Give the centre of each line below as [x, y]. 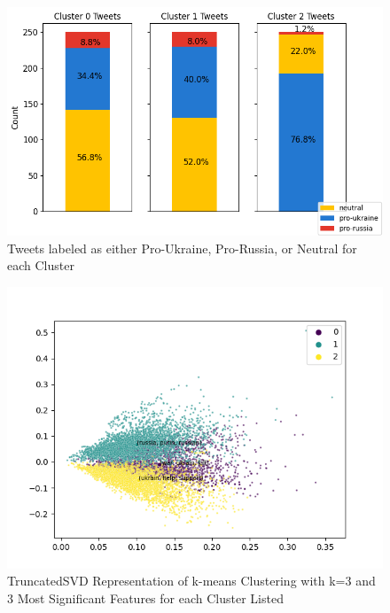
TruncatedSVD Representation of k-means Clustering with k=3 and [191, 581]
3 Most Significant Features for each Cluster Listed [145, 598]
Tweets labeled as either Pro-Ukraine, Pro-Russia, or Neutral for [182, 248]
